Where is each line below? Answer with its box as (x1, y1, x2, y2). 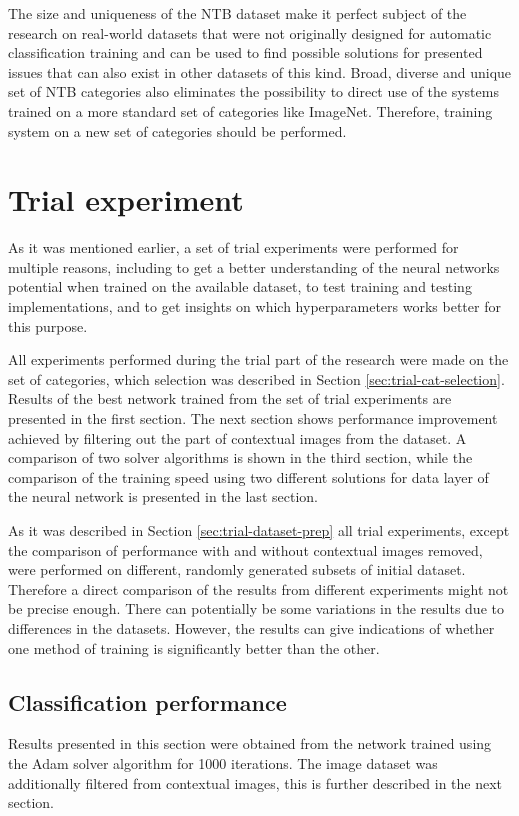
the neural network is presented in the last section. (8, 486, 318, 507)
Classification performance (8, 686, 287, 717)
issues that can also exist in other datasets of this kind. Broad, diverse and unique (8, 61, 512, 82)
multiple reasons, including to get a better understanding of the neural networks (8, 256, 500, 277)
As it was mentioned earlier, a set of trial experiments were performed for (8, 237, 459, 258)
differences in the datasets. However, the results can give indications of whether (8, 617, 495, 638)
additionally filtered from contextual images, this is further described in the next (8, 772, 503, 793)
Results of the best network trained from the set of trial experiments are (8, 388, 452, 409)
